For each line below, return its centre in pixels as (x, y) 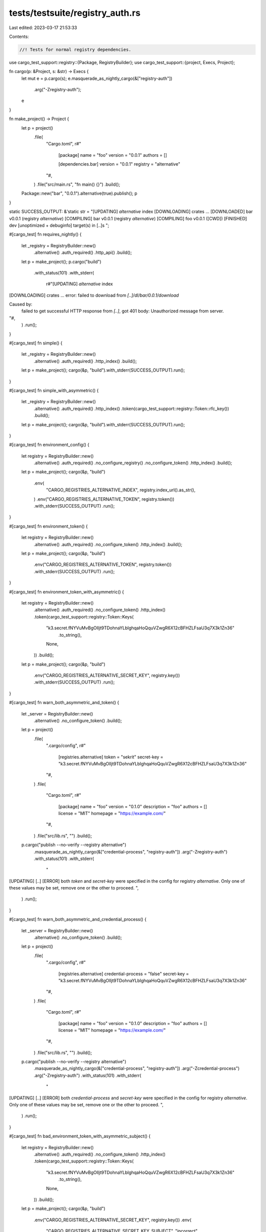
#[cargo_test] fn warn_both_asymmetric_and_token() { (64, 703)
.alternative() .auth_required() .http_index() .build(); (85, 361)
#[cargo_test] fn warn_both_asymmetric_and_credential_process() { (78, 920)
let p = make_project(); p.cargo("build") (61, 262)
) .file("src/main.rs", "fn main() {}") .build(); (77, 184)
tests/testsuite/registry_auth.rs (75, 13)
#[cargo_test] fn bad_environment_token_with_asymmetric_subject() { (80, 1136)
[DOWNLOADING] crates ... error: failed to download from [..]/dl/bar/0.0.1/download (94, 295)
